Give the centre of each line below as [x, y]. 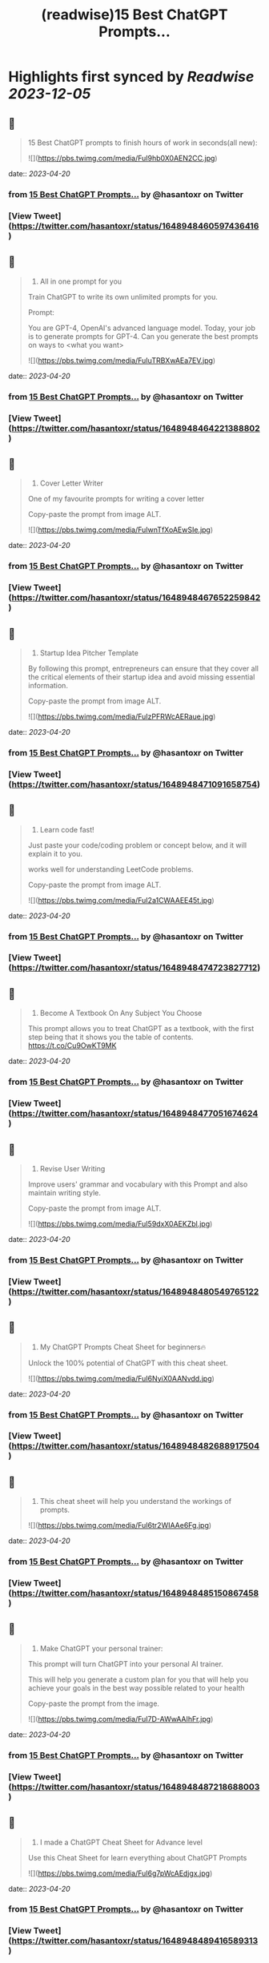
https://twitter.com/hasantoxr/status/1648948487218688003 [136, 1787]
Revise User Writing [72, 1168]
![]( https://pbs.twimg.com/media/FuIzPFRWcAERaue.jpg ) [122, 716]
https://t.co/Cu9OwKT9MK [72, 1046]
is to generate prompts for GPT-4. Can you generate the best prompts [143, 336]
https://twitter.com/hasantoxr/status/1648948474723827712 [134, 968]
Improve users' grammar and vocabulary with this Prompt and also [138, 1184]
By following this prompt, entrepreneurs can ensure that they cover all [143, 668]
